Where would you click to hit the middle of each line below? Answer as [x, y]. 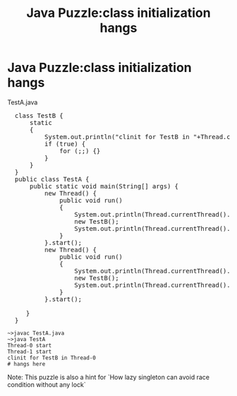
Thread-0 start [30, 345]
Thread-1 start [30, 352]
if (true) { [65, 144]
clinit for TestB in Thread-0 [52, 358]
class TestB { [39, 115]
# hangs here [26, 364]
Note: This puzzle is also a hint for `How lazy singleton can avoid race [109, 377]
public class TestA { [52, 179]
